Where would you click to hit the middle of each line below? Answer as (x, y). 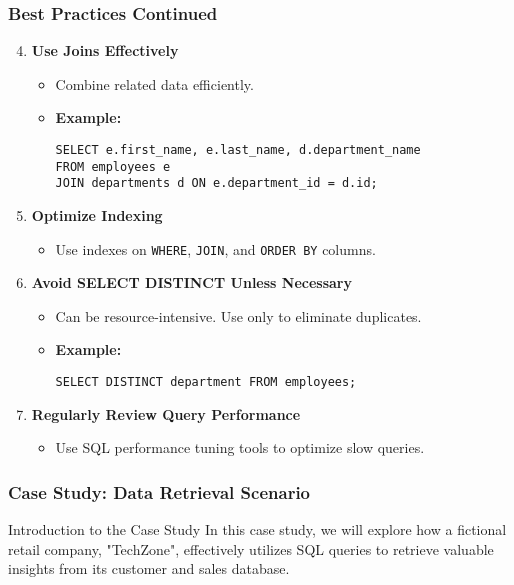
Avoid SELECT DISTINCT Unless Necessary (191, 282)
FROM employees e (113, 166)
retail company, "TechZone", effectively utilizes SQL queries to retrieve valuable (251, 548)
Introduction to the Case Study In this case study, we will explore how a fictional (257, 529)
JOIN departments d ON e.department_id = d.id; (216, 183)
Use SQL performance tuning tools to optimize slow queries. (240, 447)
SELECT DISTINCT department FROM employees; (206, 382)
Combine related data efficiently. (154, 83)
